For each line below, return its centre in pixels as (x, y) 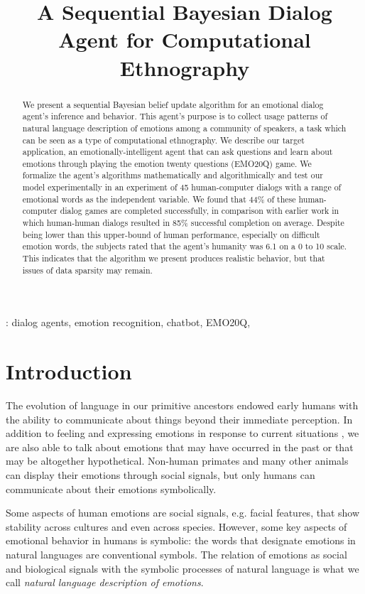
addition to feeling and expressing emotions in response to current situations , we (182, 433)
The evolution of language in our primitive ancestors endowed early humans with (182, 405)
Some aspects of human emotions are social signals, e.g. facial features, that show (183, 513)
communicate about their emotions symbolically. (111, 488)
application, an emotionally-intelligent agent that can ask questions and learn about (178, 152)
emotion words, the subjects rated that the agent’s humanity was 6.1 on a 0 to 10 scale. (185, 246)
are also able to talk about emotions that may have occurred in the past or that (180, 447)
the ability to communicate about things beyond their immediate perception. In (179, 419)
